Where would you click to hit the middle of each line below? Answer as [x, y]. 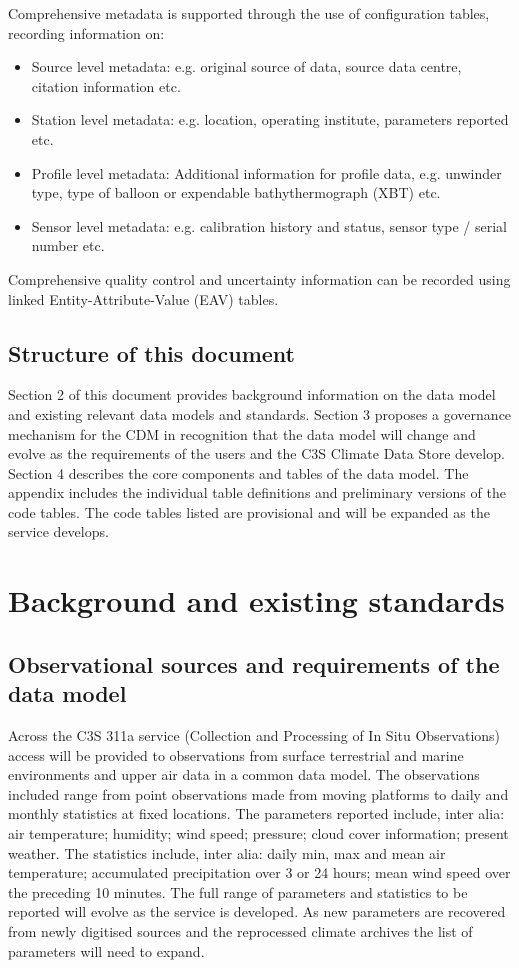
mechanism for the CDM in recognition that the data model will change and [242, 433]
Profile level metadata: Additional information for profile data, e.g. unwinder [266, 172]
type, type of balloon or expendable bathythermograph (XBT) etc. [236, 192]
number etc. [68, 245]
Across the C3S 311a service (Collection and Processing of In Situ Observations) [254, 735]
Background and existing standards [256, 600]
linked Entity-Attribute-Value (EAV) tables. [143, 298]
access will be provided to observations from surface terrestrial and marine [236, 754]
